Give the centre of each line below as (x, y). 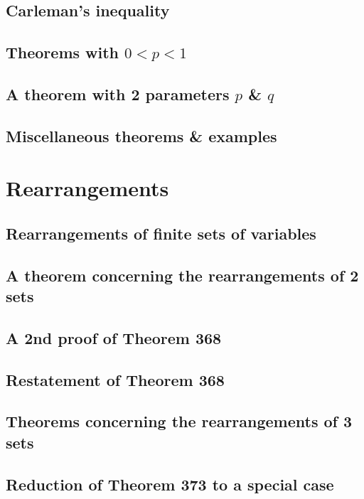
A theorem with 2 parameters (118, 93)
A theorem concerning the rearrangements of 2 (182, 275)
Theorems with (63, 52)
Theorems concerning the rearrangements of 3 (179, 421)
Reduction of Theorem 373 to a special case (170, 484)
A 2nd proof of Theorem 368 (114, 337)
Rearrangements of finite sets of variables (161, 233)
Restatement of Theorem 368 (115, 379)
